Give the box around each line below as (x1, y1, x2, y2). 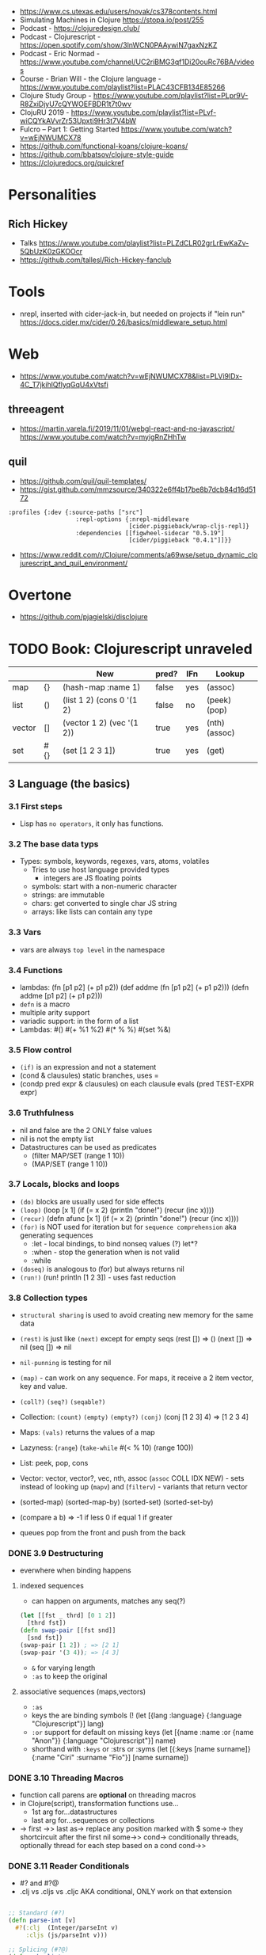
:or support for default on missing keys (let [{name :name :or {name (31, 1727, 254, 1736)
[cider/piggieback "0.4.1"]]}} (128, 536, 232, 544)
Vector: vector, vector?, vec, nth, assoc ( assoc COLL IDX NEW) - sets (19, 1474, 245, 1483)
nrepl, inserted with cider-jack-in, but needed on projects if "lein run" (19, 309, 245, 318)
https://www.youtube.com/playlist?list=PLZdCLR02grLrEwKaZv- (39, 238, 249, 248)
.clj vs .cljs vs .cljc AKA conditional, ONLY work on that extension (19, 1887, 232, 1896)
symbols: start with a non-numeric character (31, 882, 177, 892)
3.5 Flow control (8, 1044, 72, 1055)
